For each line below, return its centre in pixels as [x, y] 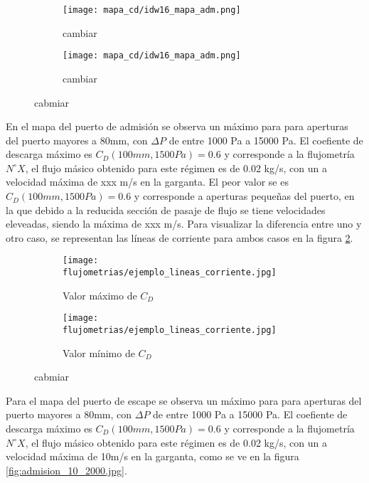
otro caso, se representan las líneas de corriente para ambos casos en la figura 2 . [180, 237]
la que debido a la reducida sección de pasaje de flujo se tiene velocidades [166, 209]
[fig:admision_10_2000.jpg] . [66, 470]
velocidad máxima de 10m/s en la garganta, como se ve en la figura [153, 456]
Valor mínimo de [99, 352]
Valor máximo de [100, 295]
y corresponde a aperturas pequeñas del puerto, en [244, 196]
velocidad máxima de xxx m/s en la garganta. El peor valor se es [147, 182]
